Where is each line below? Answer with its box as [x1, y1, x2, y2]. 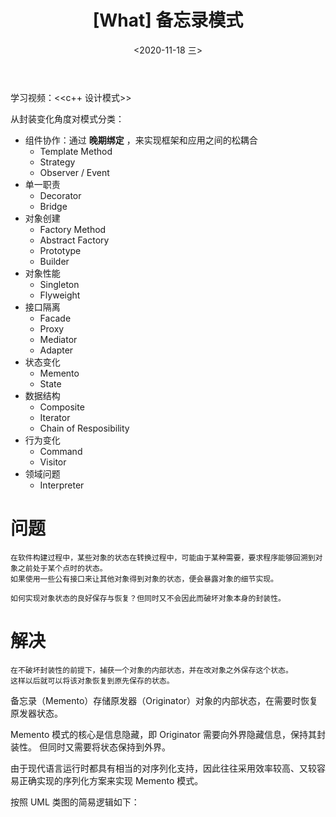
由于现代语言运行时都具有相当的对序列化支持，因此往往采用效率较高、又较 [10, 762, 317, 774]
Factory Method [39, 223, 107, 235]
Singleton [39, 278, 80, 290]
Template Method [39, 145, 113, 157]
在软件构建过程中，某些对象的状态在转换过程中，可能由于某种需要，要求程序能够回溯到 [10, 552, 316, 563]
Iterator [39, 411, 71, 423]
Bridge [39, 200, 68, 212]
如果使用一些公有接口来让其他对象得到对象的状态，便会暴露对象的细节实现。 [10, 574, 279, 584]
